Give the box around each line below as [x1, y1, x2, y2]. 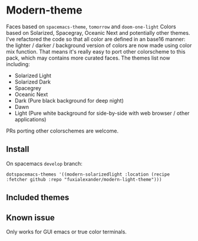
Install [6, 144, 29, 154]
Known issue [6, 213, 55, 223]
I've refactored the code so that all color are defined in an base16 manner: [6, 35, 186, 42]
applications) [14, 115, 47, 123]
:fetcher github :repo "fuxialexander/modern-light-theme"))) [6, 176, 162, 183]
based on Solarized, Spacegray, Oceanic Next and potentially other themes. [6, 29, 190, 36]
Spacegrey [14, 84, 41, 91]
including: [6, 60, 31, 68]
